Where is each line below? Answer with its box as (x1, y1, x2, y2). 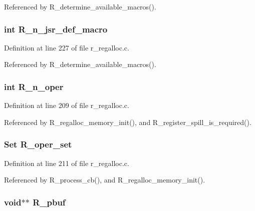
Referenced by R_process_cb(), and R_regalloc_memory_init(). (4, 174, 205, 185)
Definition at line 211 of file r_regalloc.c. (4, 157, 129, 168)
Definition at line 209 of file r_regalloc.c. (4, 100, 129, 110)
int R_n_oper (4, 80, 64, 92)
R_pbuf (33, 195, 66, 208)
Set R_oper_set (4, 138, 72, 150)
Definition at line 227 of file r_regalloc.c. (4, 42, 129, 52)
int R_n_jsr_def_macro (4, 22, 108, 35)
